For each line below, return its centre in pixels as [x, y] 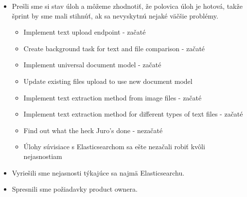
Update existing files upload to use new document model [108, 81]
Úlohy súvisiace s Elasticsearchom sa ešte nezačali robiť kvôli [114, 147]
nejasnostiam [43, 156]
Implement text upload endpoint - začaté [85, 32]
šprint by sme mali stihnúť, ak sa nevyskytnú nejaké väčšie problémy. [115, 15]
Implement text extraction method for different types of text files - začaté [133, 114]
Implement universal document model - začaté [92, 65]
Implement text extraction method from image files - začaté [113, 97]
